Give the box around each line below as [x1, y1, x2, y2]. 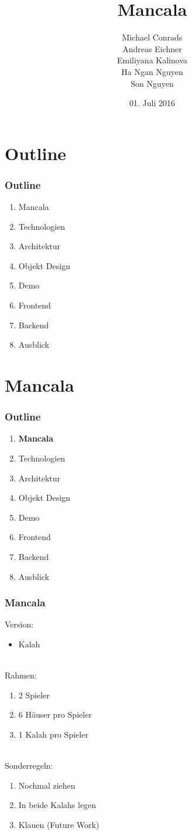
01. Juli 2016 [129, 97, 175, 109]
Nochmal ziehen [18, 779, 76, 791]
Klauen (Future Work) [18, 818, 100, 830]
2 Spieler [18, 688, 50, 701]
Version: [5, 618, 34, 630]
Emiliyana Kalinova [117, 54, 187, 66]
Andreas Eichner [122, 42, 182, 55]
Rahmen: [5, 669, 37, 681]
